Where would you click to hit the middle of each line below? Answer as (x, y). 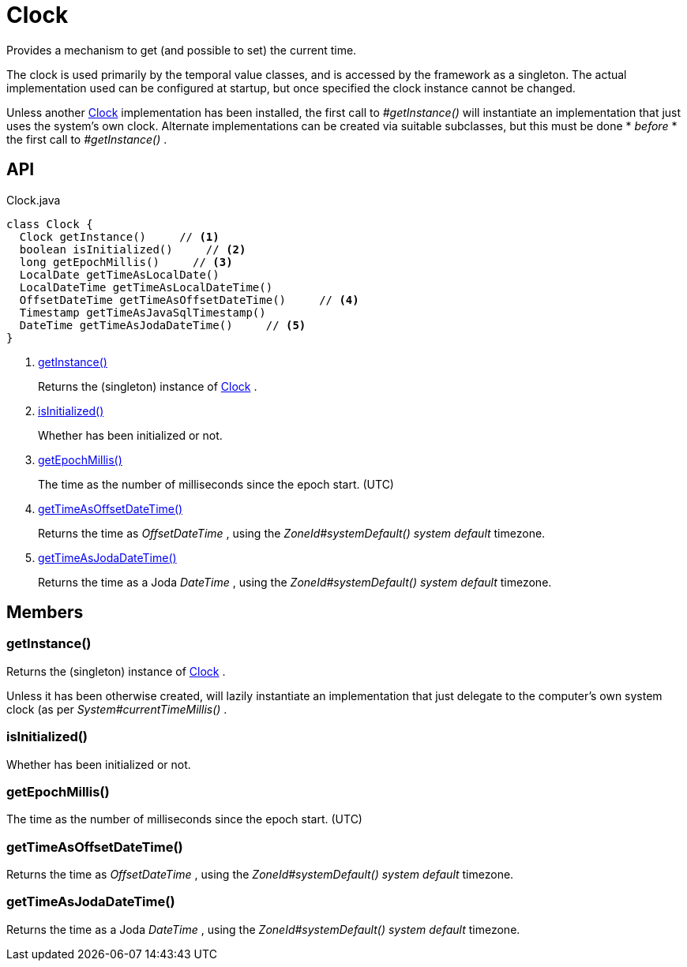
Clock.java (34, 200)
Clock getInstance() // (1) (119, 236)
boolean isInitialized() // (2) (133, 249)
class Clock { (50, 224)
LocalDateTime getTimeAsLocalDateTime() (146, 287)
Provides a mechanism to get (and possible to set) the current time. (182, 50)
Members (45, 613)
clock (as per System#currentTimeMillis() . (117, 709)
